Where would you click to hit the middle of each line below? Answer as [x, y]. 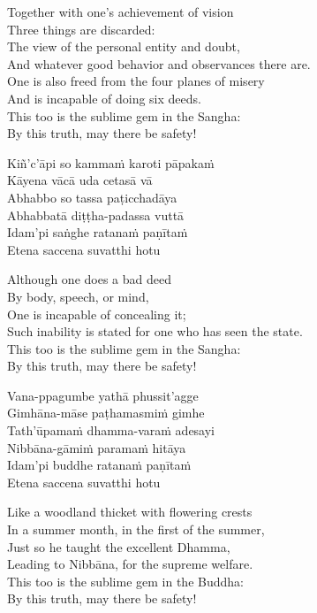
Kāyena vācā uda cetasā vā [80, 180]
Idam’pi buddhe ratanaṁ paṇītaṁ [99, 465]
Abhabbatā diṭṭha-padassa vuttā [96, 215]
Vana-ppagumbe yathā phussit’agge [103, 395]
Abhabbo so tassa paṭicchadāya [92, 197]
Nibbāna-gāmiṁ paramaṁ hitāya [97, 447]
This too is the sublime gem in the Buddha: [125, 581]
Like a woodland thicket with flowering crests [130, 512]
